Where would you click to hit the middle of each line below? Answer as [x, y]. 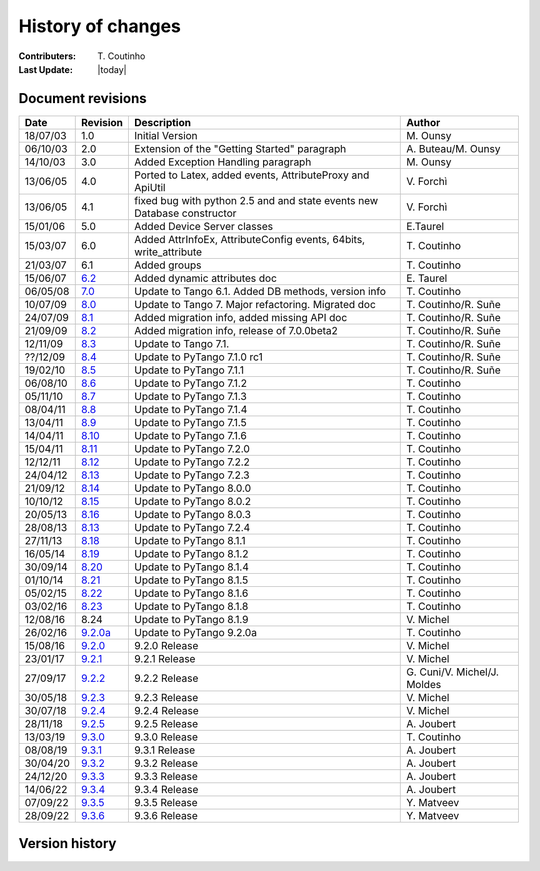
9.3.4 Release [166, 789]
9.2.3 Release [166, 697]
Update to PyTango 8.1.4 [191, 567]
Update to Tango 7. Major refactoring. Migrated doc [255, 304]
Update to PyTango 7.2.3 [192, 475]
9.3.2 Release [166, 763]
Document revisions [82, 98]
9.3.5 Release [166, 802]
